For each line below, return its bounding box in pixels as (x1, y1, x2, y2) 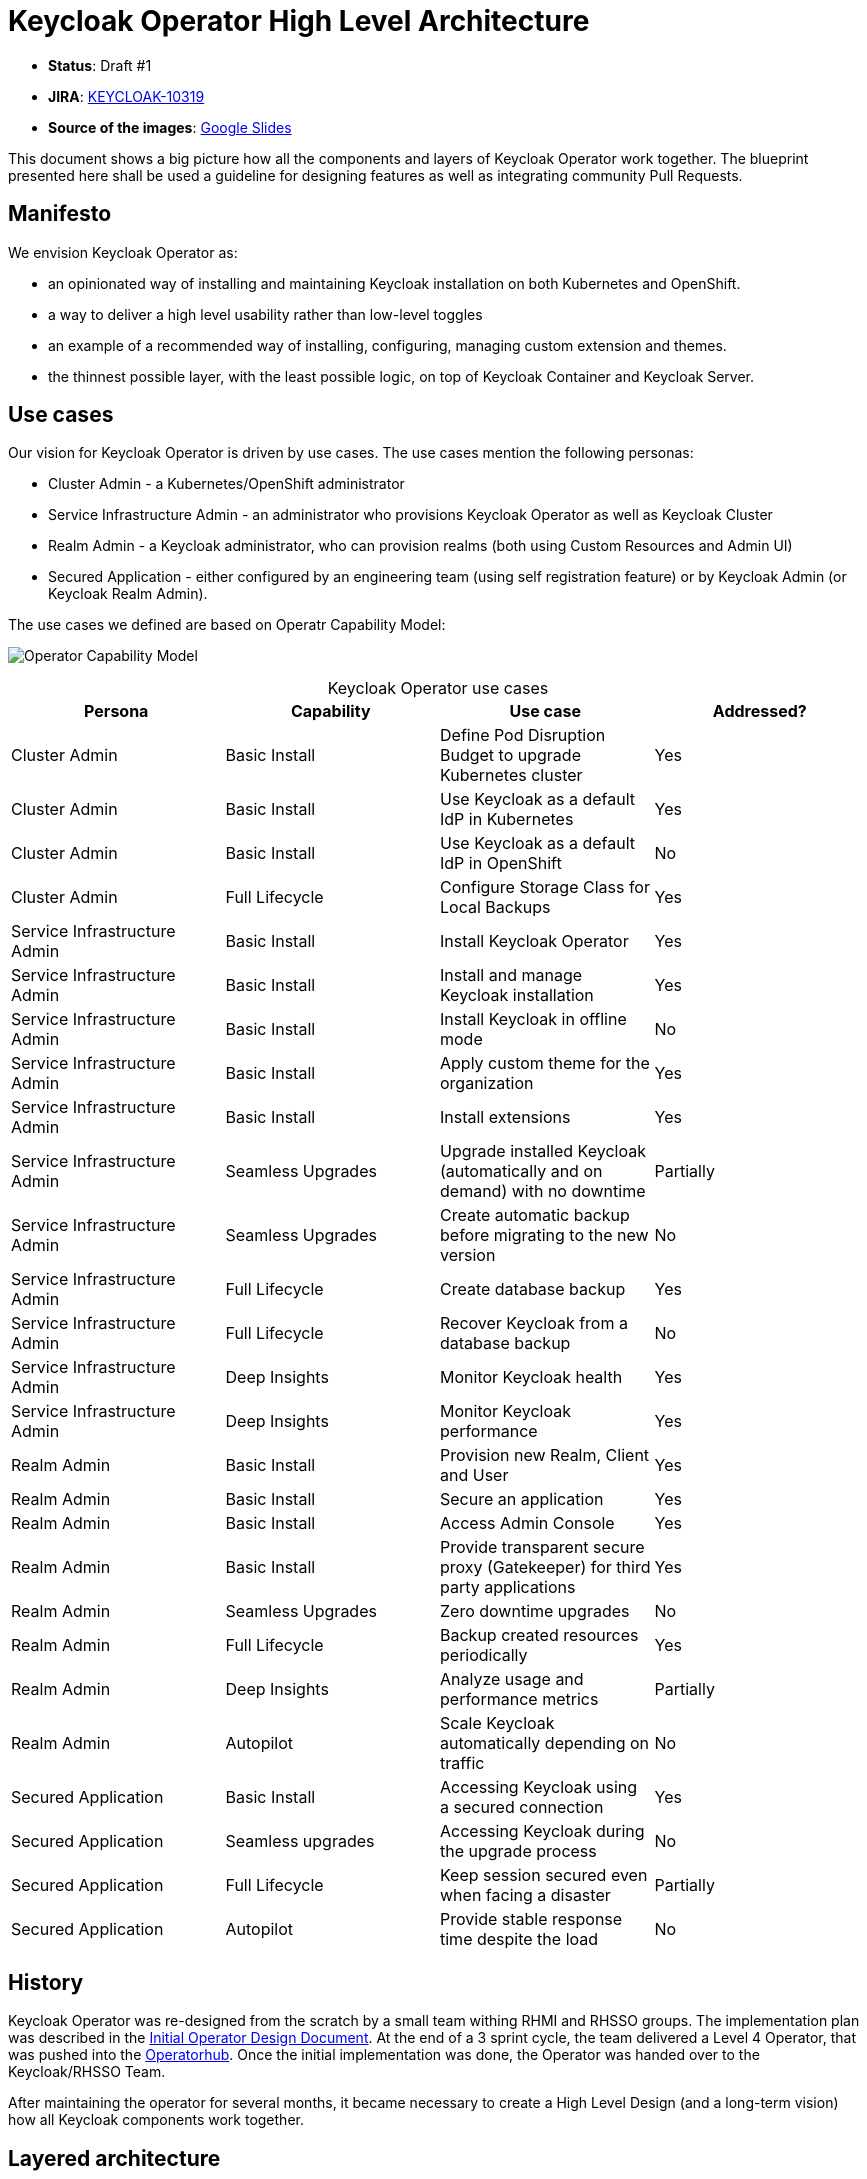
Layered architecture (8, 2145, 221, 2171)
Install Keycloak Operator (440, 931, 629, 952)
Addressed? (712, 701, 807, 722)
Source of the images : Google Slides (48, 118, 292, 136)
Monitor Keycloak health (440, 1367, 623, 1388)
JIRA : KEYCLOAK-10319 (48, 87, 205, 105)
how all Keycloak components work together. (8, 2111, 304, 2129)
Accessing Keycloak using (440, 1777, 638, 1798)
